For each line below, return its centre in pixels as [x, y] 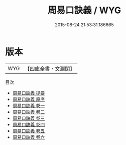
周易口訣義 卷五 [29, 131]
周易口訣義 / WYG [84, 10]
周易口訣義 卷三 [29, 118]
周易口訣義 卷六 [29, 137]
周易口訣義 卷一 [29, 105]
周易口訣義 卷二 [29, 112]
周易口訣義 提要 [29, 93]
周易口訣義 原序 [29, 99]
